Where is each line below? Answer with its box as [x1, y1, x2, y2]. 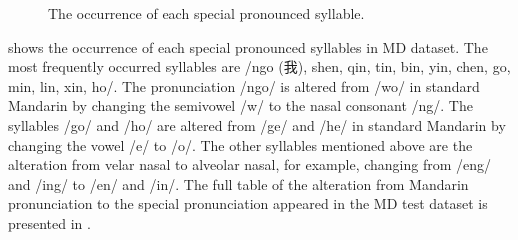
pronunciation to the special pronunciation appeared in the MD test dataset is [8, 193, 488, 214]
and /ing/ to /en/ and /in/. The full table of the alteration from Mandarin [8, 173, 469, 194]
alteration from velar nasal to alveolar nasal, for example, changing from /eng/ [8, 154, 492, 175]
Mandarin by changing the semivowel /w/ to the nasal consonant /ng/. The [8, 95, 473, 116]
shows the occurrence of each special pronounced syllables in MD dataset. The [8, 36, 488, 57]
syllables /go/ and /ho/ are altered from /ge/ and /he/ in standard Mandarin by [8, 114, 506, 135]
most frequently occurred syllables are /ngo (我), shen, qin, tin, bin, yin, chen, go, [8, 56, 511, 77]
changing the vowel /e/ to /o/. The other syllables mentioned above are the [8, 134, 473, 155]
